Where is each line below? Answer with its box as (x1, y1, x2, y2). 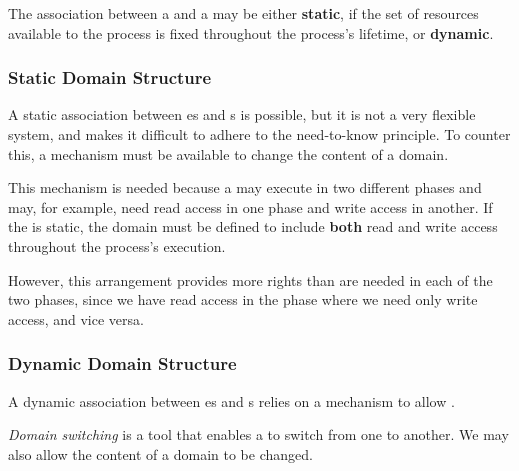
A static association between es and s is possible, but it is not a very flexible (8, 104, 476, 125)
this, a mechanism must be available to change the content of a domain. (8, 143, 449, 164)
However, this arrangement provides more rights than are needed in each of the (8, 269, 493, 290)
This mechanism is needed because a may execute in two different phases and (8, 177, 482, 198)
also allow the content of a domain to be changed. (8, 443, 313, 464)
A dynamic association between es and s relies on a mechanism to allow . (8, 390, 455, 411)
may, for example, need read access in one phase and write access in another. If (8, 196, 493, 217)
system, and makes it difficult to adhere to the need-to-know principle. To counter (8, 124, 511, 144)
